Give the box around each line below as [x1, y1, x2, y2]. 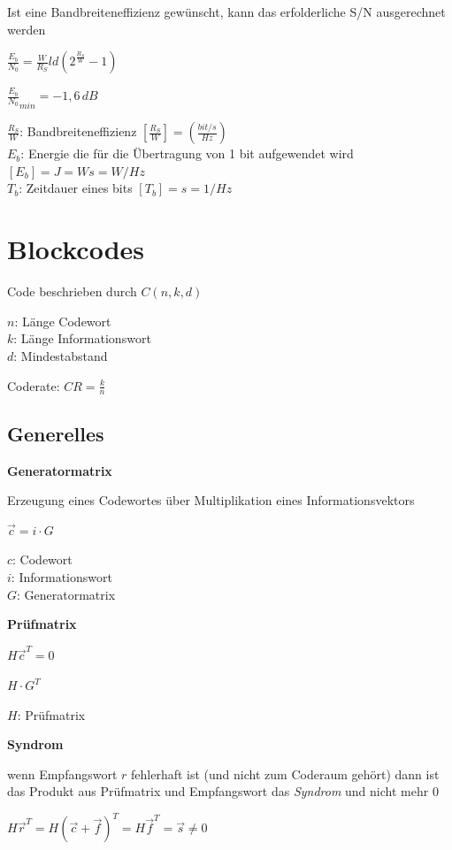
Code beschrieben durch [7, 282, 137, 301]
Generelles [7, 419, 104, 447]
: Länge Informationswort [13, 329, 151, 348]
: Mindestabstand [13, 346, 108, 364]
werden [7, 19, 46, 38]
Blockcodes [7, 231, 145, 267]
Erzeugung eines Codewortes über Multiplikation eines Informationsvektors [7, 491, 415, 509]
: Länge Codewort [14, 311, 111, 330]
